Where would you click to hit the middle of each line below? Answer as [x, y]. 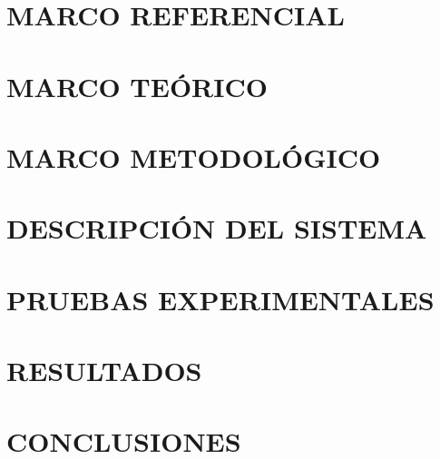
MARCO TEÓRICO [137, 86]
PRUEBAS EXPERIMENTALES [220, 299]
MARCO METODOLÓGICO [194, 156]
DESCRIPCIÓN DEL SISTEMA [217, 228]
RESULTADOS [104, 371]
